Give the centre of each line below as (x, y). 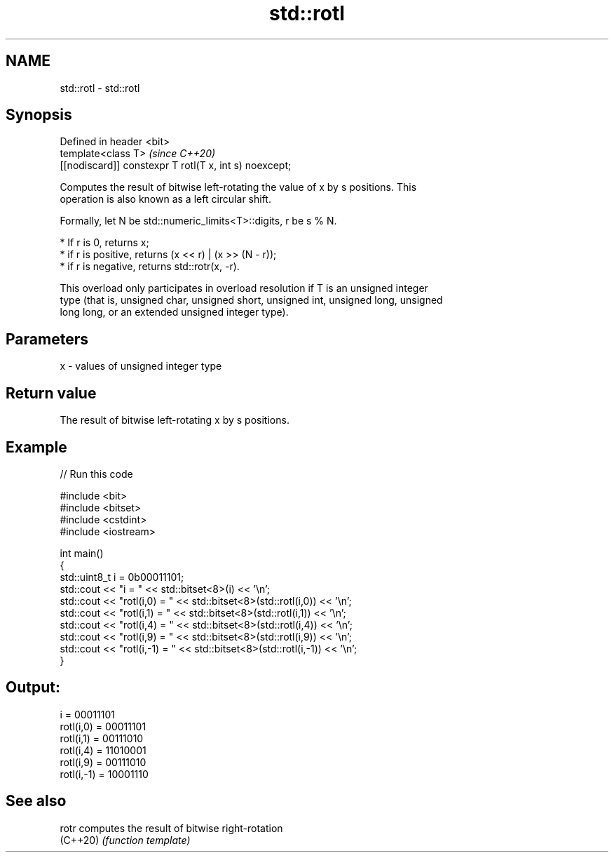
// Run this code (96, 474)
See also (36, 801)
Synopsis (39, 115)
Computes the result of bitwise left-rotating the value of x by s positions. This (238, 187)
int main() (82, 553)
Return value (51, 393)
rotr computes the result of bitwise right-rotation (171, 828)
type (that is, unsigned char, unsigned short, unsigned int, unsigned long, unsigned (251, 300)
